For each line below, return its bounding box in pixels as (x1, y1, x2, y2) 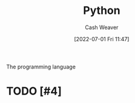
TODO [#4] (6, 84, 62, 98)
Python (83, 4, 120, 18)
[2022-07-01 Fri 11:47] (74, 35, 130, 42)
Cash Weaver (85, 24, 119, 31)
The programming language (6, 63, 76, 70)
